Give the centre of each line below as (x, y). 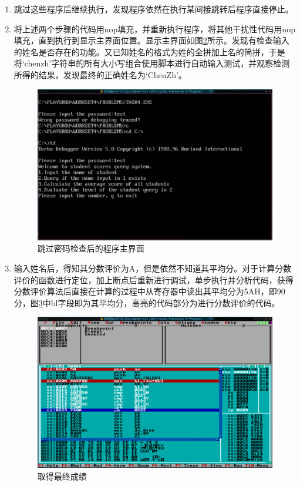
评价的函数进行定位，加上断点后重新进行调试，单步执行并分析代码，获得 (154, 279)
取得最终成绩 (62, 476)
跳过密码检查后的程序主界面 (91, 248)
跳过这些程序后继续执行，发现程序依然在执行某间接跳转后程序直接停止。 (154, 9)
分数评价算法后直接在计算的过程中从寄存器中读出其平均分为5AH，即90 (149, 291)
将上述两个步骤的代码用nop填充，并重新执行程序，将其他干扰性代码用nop (154, 29)
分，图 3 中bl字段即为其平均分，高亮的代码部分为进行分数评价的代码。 (147, 302)
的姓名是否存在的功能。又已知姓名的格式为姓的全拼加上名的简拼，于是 (149, 51)
